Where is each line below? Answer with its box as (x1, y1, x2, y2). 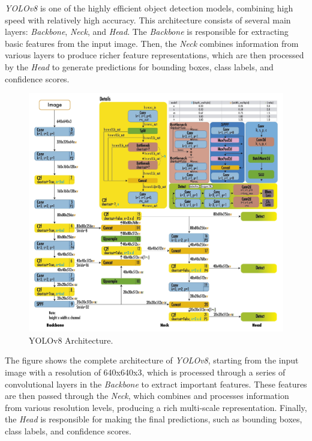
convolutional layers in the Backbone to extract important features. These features (5, 377, 307, 390)
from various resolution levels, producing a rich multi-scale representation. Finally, (5, 401, 307, 413)
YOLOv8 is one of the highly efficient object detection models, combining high (5, 2, 293, 14)
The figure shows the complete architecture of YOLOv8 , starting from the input (5, 354, 299, 366)
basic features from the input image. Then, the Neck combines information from (5, 37, 299, 49)
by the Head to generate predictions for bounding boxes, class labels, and (5, 60, 274, 73)
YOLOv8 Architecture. (29, 333, 113, 346)
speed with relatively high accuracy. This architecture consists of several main (5, 13, 291, 26)
